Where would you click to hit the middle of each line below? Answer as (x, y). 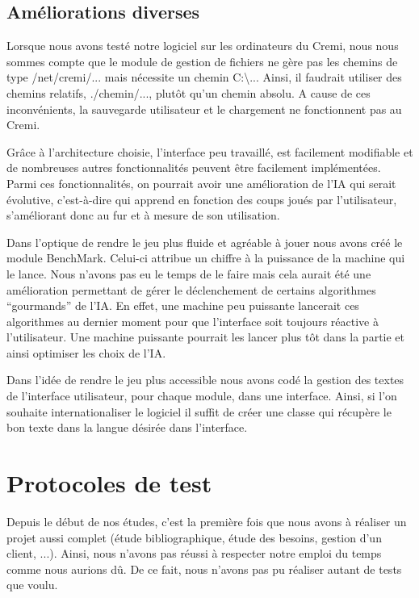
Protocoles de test (109, 483)
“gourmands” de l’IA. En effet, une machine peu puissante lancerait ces (183, 305)
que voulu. (32, 585)
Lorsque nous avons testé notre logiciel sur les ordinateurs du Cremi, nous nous (203, 46)
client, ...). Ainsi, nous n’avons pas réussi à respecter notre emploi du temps (194, 553)
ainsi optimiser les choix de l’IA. (86, 352)
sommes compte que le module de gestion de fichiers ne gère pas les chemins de (202, 61)
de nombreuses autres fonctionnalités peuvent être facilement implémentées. (194, 167)
